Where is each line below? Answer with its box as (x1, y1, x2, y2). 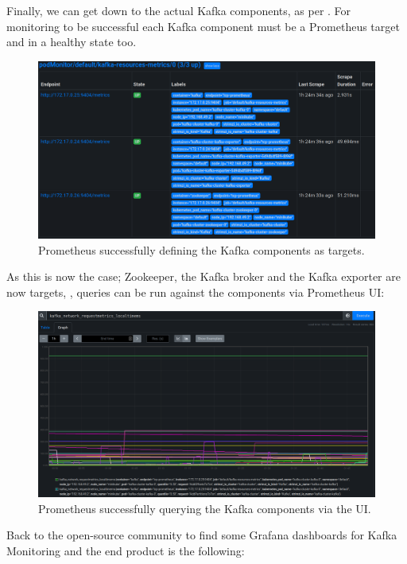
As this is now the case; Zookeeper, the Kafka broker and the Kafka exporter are (6, 268, 401, 285)
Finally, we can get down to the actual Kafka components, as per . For (6, 2, 351, 18)
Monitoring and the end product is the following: (6, 543, 245, 559)
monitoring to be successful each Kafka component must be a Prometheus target (6, 18, 400, 34)
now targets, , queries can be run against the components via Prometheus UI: (6, 283, 385, 300)
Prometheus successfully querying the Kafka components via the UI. (38, 500, 371, 516)
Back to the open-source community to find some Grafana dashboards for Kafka (6, 527, 397, 543)
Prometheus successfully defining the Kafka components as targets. (38, 241, 365, 258)
